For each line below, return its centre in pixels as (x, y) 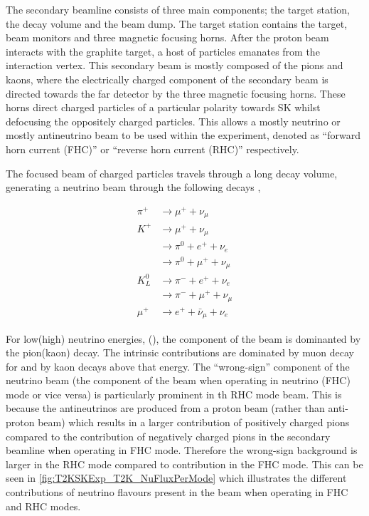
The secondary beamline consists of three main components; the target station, (178, 9)
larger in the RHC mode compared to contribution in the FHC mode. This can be (184, 464)
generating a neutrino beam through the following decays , (133, 187)
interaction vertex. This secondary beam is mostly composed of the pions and (175, 65)
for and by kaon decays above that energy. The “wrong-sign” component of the (178, 366)
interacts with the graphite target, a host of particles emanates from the (163, 51)
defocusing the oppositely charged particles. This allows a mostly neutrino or (173, 121)
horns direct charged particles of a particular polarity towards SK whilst (163, 107)
